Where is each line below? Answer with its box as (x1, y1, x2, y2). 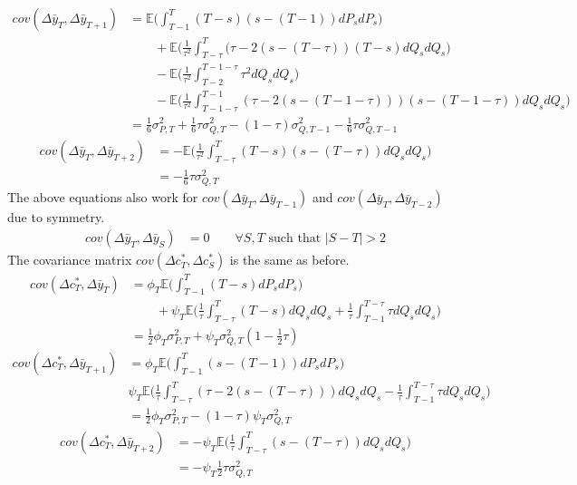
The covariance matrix (7, 250, 132, 269)
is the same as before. (229, 250, 350, 269)
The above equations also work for (7, 188, 198, 207)
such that (268, 232, 322, 246)
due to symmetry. (7, 208, 105, 227)
